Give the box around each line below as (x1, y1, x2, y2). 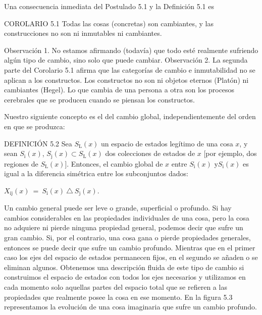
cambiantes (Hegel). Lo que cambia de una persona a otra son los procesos (4, 84, 235, 95)
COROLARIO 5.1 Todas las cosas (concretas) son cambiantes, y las (4, 18, 214, 28)
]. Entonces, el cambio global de (65, 158, 163, 169)
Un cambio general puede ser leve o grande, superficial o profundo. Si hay (4, 202, 232, 213)
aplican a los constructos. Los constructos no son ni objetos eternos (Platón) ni (4, 74, 249, 85)
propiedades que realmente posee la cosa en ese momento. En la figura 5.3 (4, 291, 233, 302)
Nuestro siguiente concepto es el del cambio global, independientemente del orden (4, 111, 256, 122)
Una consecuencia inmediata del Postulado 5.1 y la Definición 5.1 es (4, 1, 214, 11)
